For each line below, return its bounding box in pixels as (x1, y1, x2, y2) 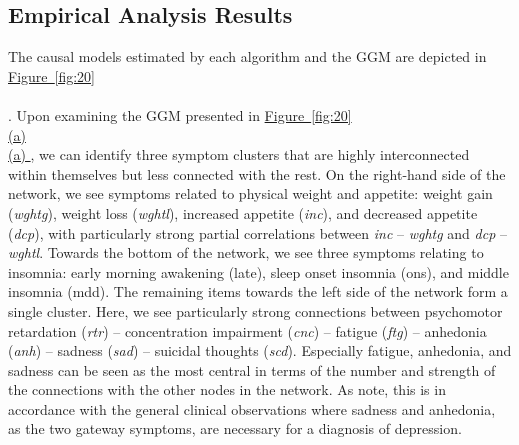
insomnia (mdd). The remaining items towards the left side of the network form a (8, 281, 508, 302)
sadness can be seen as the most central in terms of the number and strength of (8, 359, 496, 380)
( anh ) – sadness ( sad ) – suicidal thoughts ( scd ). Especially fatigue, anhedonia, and (8, 340, 512, 361)
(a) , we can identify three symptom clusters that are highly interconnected (8, 144, 470, 165)
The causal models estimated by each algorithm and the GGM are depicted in (8, 46, 487, 67)
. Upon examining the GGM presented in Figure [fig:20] (8, 104, 352, 125)
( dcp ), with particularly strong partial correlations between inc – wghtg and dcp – (8, 222, 507, 243)
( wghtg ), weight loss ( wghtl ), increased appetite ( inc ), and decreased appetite (8, 202, 478, 223)
